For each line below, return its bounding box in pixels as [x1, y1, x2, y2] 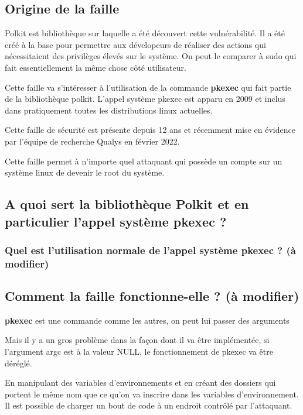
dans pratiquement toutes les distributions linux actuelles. [5, 104, 213, 116]
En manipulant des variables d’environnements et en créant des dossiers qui [5, 376, 276, 389]
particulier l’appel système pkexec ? [5, 212, 227, 230]
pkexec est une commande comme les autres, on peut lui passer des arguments [5, 314, 290, 326]
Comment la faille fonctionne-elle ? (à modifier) [5, 287, 299, 305]
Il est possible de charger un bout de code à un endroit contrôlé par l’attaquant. [5, 399, 292, 411]
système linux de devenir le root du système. [5, 166, 165, 179]
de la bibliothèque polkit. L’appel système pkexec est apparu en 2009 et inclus [5, 92, 285, 105]
